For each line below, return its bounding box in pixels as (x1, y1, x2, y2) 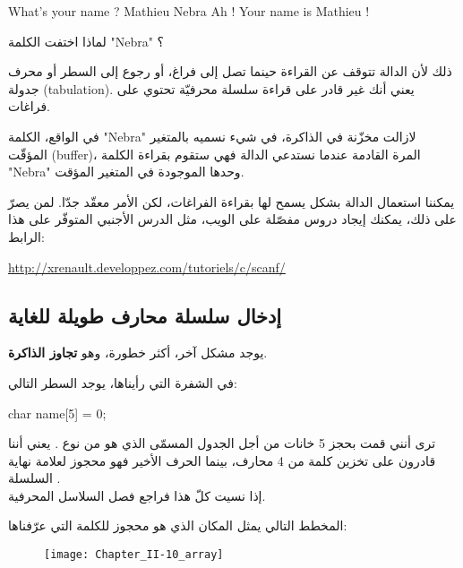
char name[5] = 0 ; (8, 403, 107, 422)
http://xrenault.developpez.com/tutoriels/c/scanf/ (8, 257, 286, 276)
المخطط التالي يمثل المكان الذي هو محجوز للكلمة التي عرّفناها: (8, 516, 347, 535)
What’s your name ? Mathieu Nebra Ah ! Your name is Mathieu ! (8, 2, 370, 20)
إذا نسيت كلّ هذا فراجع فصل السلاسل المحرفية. (8, 486, 266, 504)
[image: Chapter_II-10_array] (44, 548, 224, 562)
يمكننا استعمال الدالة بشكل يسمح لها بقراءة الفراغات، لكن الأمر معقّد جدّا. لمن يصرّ (8, 192, 455, 211)
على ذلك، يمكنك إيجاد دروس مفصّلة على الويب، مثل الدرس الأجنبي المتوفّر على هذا (8, 210, 457, 228)
